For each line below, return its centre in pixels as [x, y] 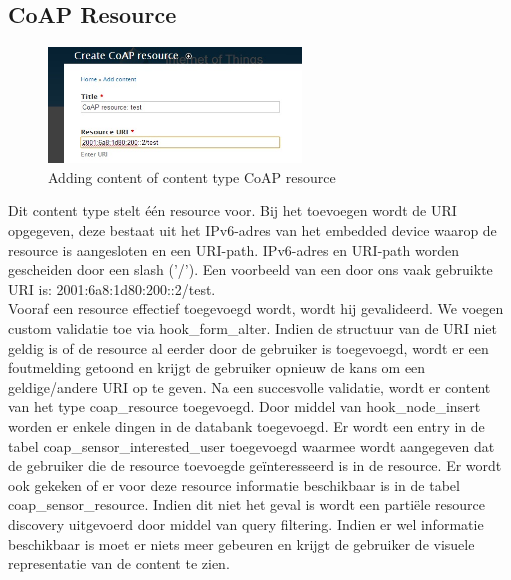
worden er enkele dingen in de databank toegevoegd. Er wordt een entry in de [246, 426]
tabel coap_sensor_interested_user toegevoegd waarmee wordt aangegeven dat [251, 445]
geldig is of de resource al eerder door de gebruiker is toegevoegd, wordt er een [248, 347]
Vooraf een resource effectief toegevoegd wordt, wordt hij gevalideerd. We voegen [256, 308]
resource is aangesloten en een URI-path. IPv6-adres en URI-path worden [233, 249]
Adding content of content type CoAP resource [192, 176]
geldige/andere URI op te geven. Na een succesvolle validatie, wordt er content [249, 386]
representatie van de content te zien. [119, 563]
